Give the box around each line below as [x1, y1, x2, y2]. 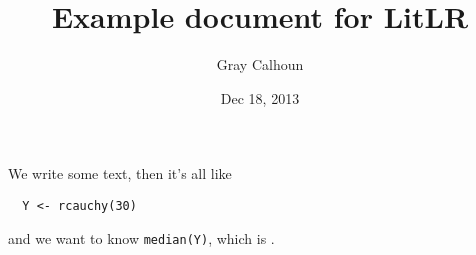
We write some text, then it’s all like [8, 163, 232, 184]
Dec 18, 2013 [220, 87, 300, 108]
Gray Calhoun [216, 54, 304, 75]
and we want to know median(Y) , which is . [8, 227, 275, 248]
